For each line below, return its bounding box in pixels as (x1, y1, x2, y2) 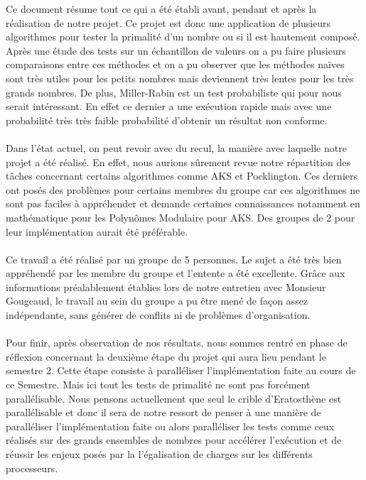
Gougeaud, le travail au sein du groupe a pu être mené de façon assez (6, 293, 308, 308)
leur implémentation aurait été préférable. (6, 224, 188, 239)
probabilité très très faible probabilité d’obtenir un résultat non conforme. (6, 112, 328, 127)
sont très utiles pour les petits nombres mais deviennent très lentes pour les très (6, 70, 354, 85)
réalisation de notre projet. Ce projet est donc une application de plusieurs (6, 15, 331, 30)
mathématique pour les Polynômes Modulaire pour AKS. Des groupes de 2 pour (6, 209, 355, 224)
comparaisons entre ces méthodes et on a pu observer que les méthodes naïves (6, 57, 345, 72)
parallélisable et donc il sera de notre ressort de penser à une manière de (6, 405, 321, 420)
